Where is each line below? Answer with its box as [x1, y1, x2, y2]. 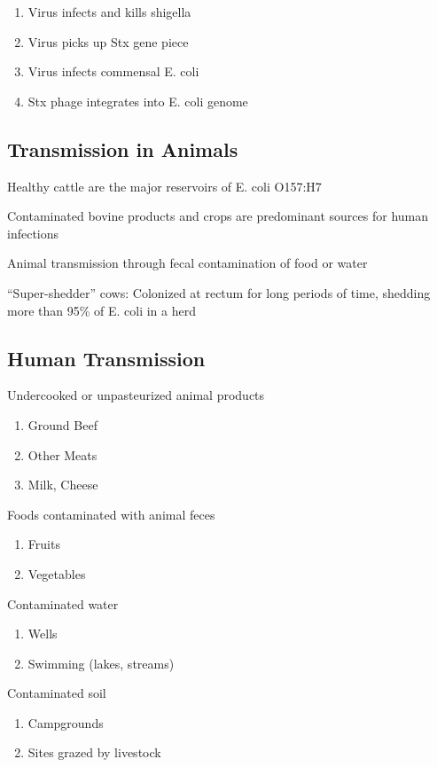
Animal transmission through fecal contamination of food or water [7, 254, 368, 272]
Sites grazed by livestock [27, 743, 161, 762]
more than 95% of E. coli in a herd [7, 301, 196, 319]
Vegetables [27, 564, 86, 583]
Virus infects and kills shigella [27, 3, 191, 20]
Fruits [27, 535, 60, 553]
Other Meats [27, 445, 98, 464]
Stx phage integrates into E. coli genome [27, 91, 248, 110]
